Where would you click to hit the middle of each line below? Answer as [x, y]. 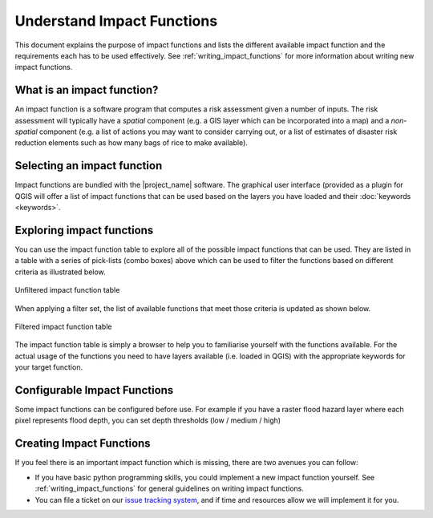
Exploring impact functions [84, 230]
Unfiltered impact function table [67, 290]
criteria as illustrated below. [60, 272]
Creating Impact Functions [83, 444]
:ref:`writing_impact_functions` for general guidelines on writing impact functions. [170, 488]
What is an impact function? [87, 90]
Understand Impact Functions [116, 21]
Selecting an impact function [89, 166]
